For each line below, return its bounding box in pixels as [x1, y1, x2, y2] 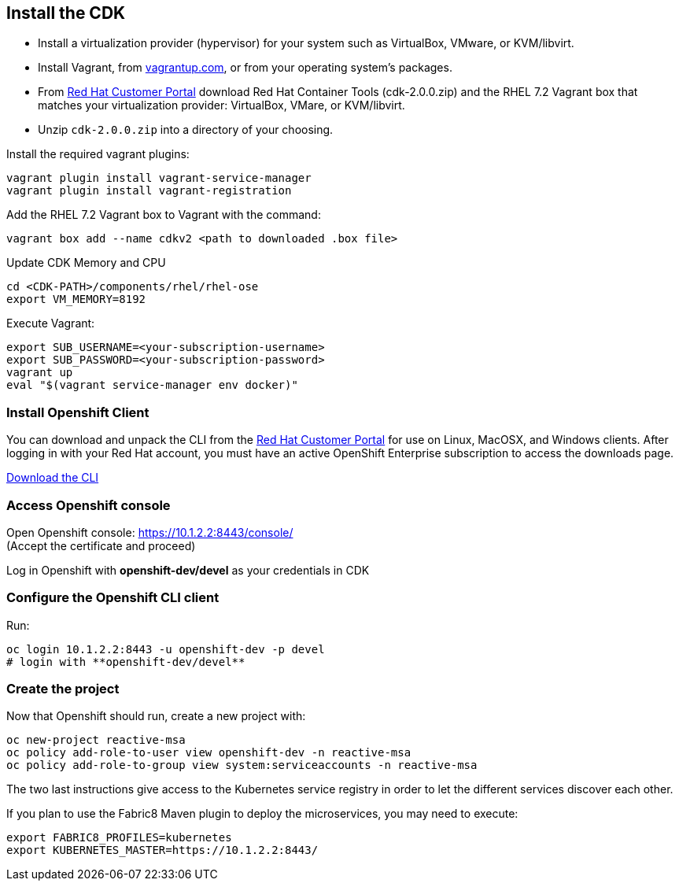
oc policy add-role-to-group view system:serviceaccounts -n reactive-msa [6, 759, 478, 772]
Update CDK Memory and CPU [6, 256, 166, 270]
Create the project [6, 681, 120, 697]
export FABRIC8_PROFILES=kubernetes [6, 831, 232, 844]
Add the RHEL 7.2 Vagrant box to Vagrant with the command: [6, 208, 321, 222]
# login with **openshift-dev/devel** [6, 655, 245, 668]
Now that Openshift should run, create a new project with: [6, 709, 306, 723]
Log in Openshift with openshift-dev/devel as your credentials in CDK [6, 563, 370, 577]
